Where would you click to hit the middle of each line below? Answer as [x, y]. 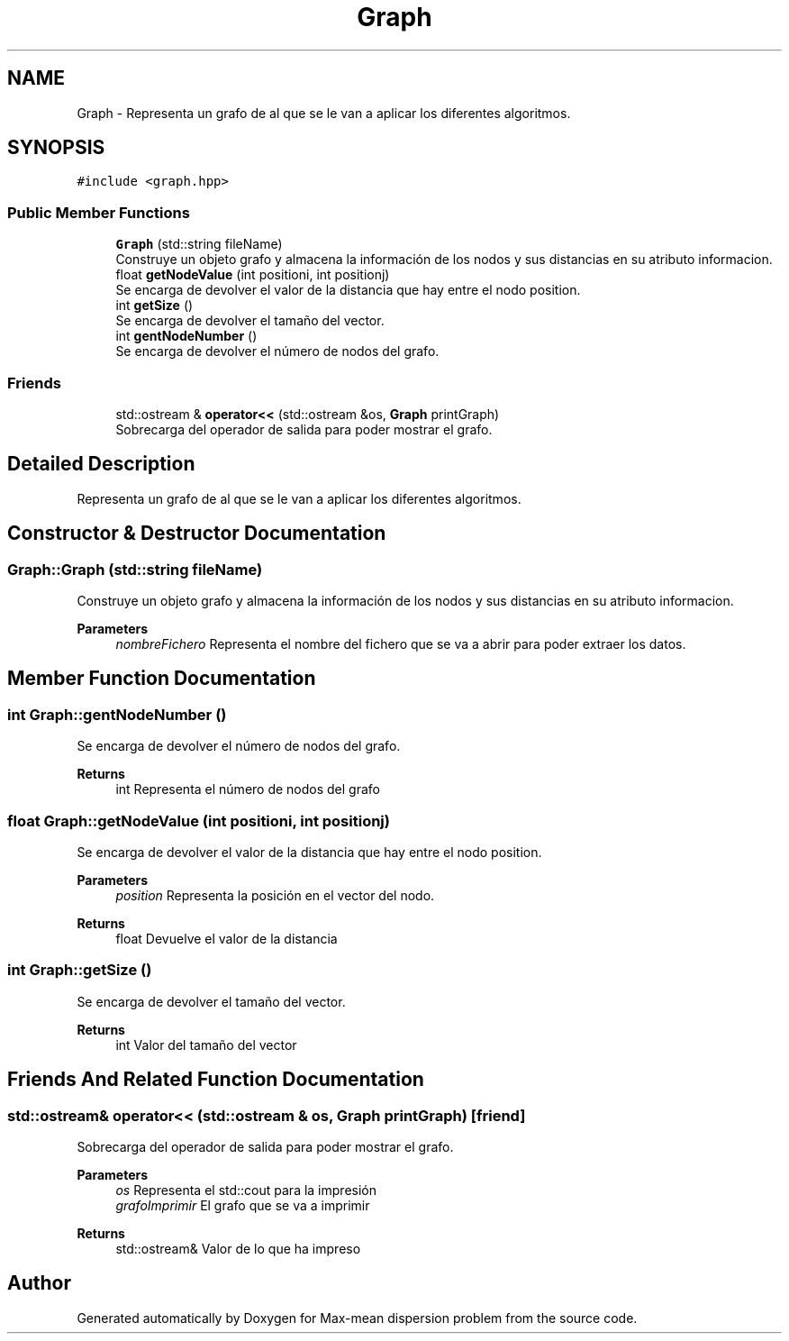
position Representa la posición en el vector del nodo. [275, 895]
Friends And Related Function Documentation [216, 1080]
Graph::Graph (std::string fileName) [135, 569]
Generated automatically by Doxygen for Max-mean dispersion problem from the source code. [357, 1318]
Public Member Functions [99, 212]
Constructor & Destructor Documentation [197, 534]
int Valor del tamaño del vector [206, 1045]
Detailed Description [101, 464]
